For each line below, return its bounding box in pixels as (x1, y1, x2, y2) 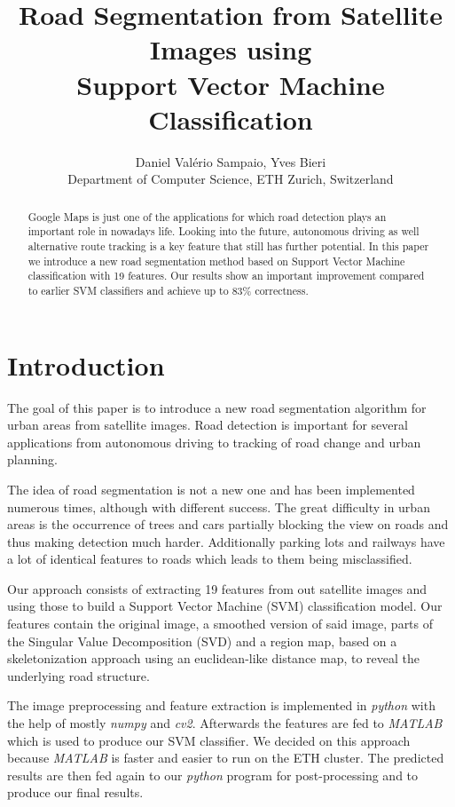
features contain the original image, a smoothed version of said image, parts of (7, 614, 434, 633)
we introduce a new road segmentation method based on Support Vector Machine (27, 253, 405, 268)
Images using (149, 31, 312, 67)
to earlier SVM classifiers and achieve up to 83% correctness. (27, 282, 309, 297)
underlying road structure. (7, 666, 150, 684)
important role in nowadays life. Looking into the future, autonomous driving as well (27, 224, 420, 239)
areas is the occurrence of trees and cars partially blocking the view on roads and (7, 515, 449, 534)
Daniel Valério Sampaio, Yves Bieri (135, 152, 326, 170)
